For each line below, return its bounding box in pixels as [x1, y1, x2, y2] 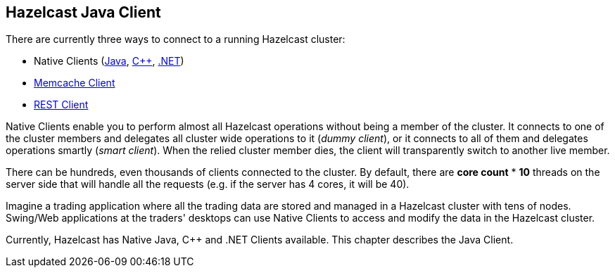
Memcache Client [34, 77, 115, 89]
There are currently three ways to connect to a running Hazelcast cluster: [6, 33, 345, 46]
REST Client [34, 99, 89, 111]
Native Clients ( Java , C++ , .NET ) [34, 55, 184, 68]
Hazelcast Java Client [6, 4, 161, 21]
